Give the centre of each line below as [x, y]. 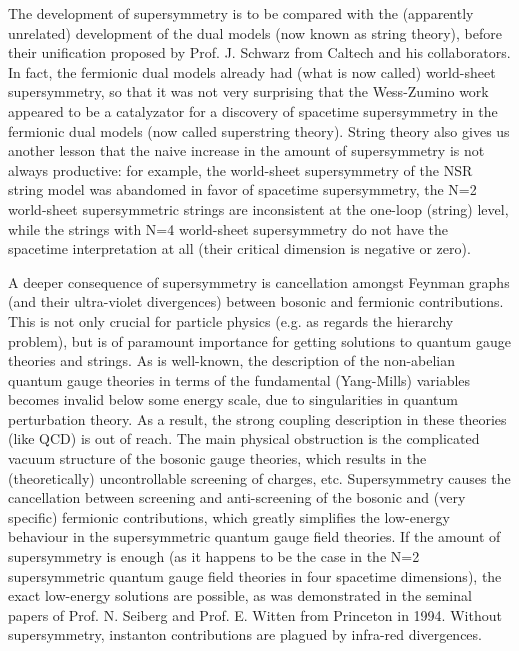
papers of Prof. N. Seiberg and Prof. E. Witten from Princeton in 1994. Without [255, 614]
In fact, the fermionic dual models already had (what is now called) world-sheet [252, 71]
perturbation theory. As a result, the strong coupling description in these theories [257, 418]
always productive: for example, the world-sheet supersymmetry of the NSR [240, 169]
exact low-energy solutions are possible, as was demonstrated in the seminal [240, 595]
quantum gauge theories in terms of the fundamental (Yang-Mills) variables [239, 379]
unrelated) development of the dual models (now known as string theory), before [255, 32]
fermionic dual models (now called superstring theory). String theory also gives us [259, 130]
